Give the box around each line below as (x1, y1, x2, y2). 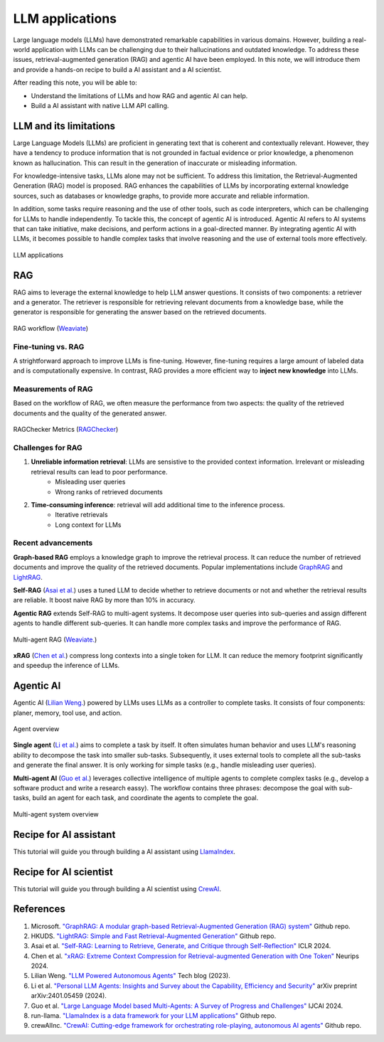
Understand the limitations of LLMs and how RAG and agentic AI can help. (31, 91, 248, 100)
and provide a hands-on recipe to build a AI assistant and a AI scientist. (13, 65, 222, 74)
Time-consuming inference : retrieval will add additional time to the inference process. (31, 500, 285, 509)
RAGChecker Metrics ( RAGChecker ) (13, 425, 119, 434)
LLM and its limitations (13, 119, 116, 132)
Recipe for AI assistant (13, 829, 116, 841)
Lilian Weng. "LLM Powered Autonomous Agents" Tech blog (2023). (31, 972, 230, 980)
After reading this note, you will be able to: (13, 78, 138, 87)
